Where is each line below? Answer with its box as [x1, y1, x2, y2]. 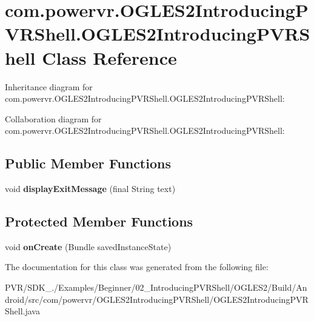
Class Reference [42, 45, 177, 70]
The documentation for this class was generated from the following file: [5, 260, 269, 273]
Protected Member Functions [5, 212, 193, 231]
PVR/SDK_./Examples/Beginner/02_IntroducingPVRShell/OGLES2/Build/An [5, 281, 307, 294]
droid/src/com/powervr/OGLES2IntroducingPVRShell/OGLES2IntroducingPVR [5, 293, 309, 305]
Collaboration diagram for [5, 112, 102, 125]
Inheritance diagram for [5, 80, 93, 93]
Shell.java [5, 305, 40, 317]
